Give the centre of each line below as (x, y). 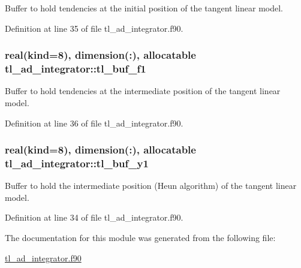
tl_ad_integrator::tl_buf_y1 (77, 163)
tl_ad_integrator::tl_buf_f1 (76, 69)
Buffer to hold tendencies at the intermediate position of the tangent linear (143, 91)
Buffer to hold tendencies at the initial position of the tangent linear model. (144, 8)
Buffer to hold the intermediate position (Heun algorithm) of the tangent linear (151, 186)
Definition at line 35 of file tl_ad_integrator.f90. (94, 28)
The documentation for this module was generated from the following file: (140, 238)
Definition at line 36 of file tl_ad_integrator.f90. (94, 123)
